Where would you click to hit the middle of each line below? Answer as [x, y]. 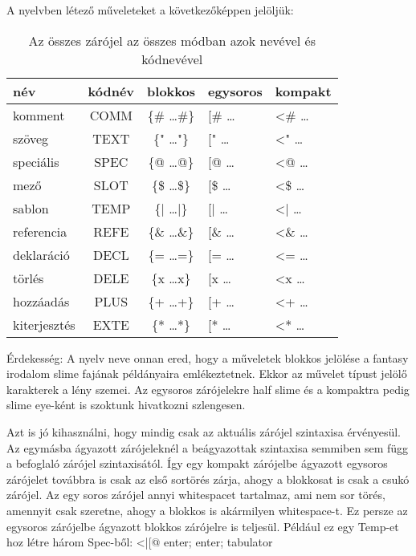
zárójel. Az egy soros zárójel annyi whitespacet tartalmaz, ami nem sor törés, [196, 495]
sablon [31, 208]
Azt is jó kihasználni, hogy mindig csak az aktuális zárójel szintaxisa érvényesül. [204, 431]
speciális [36, 161]
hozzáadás [41, 301]
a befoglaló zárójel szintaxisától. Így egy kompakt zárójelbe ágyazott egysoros [197, 463]
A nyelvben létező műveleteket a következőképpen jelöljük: [150, 10]
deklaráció [41, 254]
